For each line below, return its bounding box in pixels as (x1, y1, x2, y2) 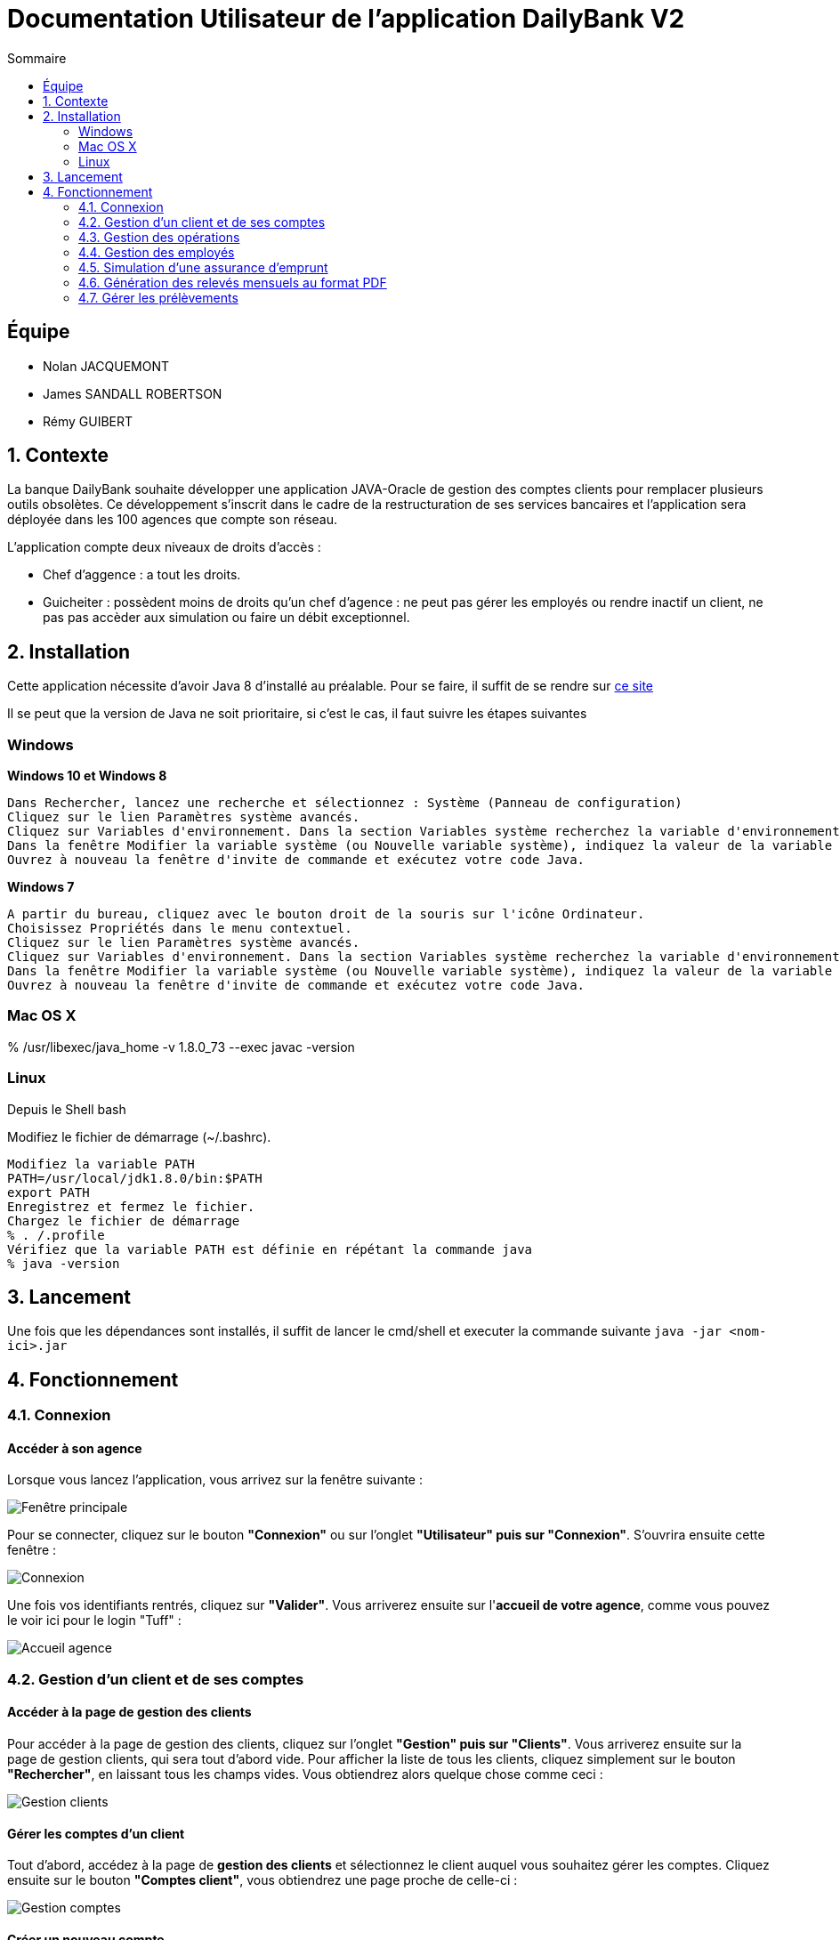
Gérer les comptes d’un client (7, 1825, 185, 1841)
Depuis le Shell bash (7, 1101, 126, 1117)
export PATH (7, 1184, 90, 1200)
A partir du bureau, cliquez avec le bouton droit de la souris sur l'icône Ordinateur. (7, 907, 645, 922)
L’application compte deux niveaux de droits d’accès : (7, 539, 321, 555)
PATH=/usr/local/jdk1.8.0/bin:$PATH (7, 1170, 262, 1185)
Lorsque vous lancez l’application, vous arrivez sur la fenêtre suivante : (7, 1472, 423, 1488)
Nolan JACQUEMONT (43, 358, 170, 374)
